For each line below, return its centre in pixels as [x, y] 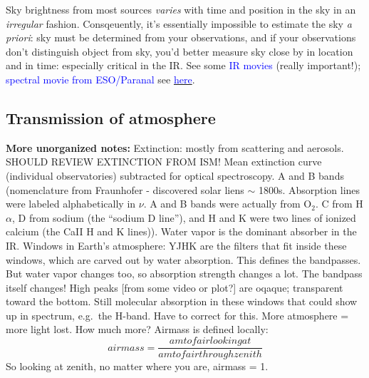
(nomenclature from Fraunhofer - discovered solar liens [125, 189]
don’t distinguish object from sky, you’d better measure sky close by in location [180, 51]
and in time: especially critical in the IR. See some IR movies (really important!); [183, 65]
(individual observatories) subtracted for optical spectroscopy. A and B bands [175, 175]
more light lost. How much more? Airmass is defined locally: [137, 329]
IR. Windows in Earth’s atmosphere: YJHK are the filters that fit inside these [176, 245]
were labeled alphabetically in [71, 204]
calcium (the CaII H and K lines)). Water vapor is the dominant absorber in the [181, 231]
